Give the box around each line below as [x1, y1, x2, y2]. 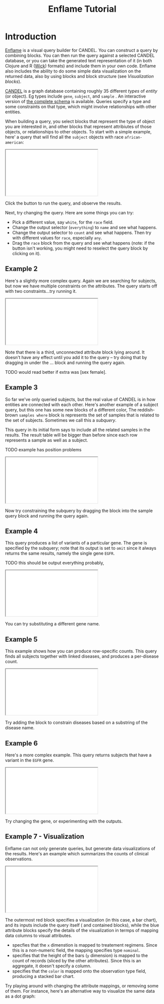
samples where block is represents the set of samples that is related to [19, 412, 160, 418]
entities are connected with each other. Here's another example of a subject [5, 401, 159, 408]
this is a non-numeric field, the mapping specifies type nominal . [12, 947, 141, 953]
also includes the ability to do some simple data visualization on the [5, 68, 141, 74]
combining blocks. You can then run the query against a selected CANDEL [5, 52, 155, 58]
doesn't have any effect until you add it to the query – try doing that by [5, 354, 147, 360]
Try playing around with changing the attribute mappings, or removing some [5, 982, 159, 989]
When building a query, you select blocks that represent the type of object [5, 118, 155, 124]
